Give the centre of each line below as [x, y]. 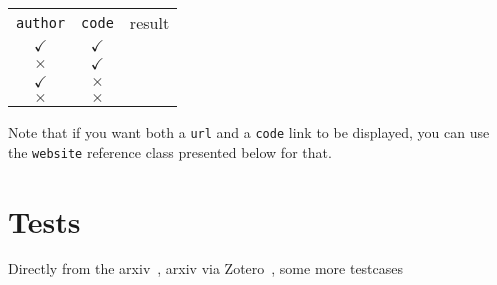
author [41, 22]
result [149, 22]
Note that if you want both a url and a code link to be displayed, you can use [249, 132]
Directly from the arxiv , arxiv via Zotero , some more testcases [206, 268]
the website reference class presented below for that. [170, 151]
